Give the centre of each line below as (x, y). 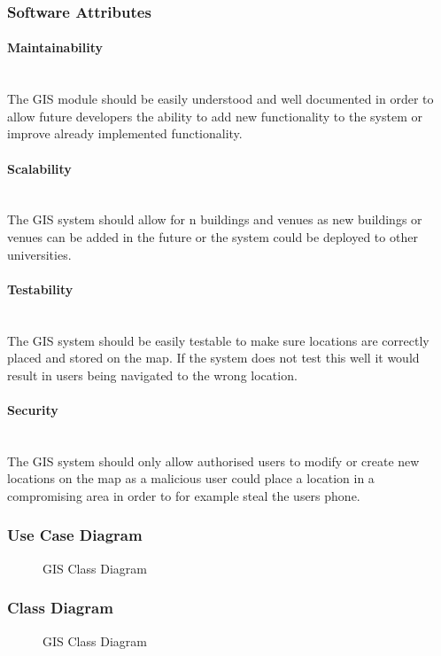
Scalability (39, 168)
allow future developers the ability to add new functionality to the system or (215, 116)
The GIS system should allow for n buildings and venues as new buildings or (215, 219)
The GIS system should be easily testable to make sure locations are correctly (218, 340)
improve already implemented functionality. (125, 133)
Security (33, 409)
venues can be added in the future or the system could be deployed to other (213, 237)
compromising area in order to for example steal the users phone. (184, 495)
